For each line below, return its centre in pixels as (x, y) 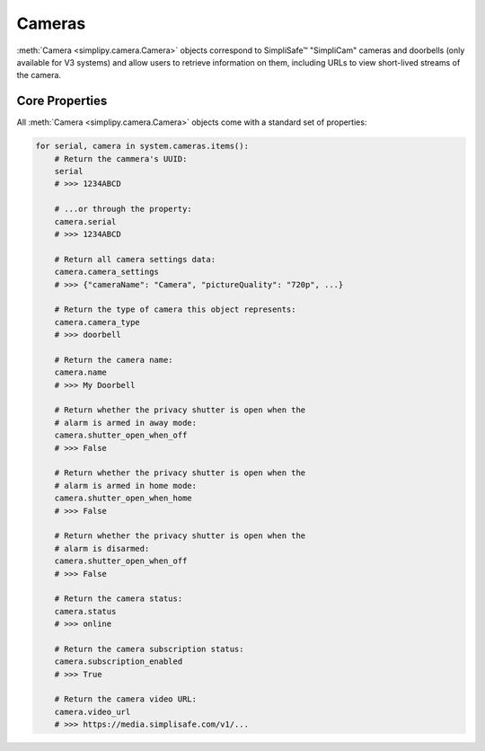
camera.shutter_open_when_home (123, 498)
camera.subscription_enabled (119, 662)
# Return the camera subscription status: (149, 649)
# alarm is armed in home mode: (126, 486)
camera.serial (85, 221)
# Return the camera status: (119, 599)
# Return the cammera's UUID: (121, 159)
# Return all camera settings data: (135, 259)
